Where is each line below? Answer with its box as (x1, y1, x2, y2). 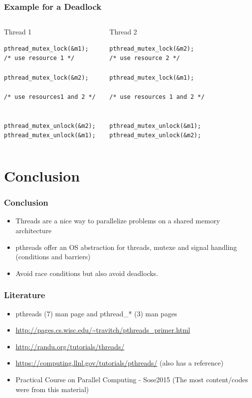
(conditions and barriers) (15, 251, 91, 262)
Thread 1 (4, 27, 32, 37)
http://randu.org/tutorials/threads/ (15, 341, 125, 351)
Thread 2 (109, 27, 137, 37)
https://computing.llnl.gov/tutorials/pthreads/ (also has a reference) (15, 358, 223, 368)
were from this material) (15, 384, 89, 394)
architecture (15, 225, 52, 235)
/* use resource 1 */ (4, 55, 75, 62)
